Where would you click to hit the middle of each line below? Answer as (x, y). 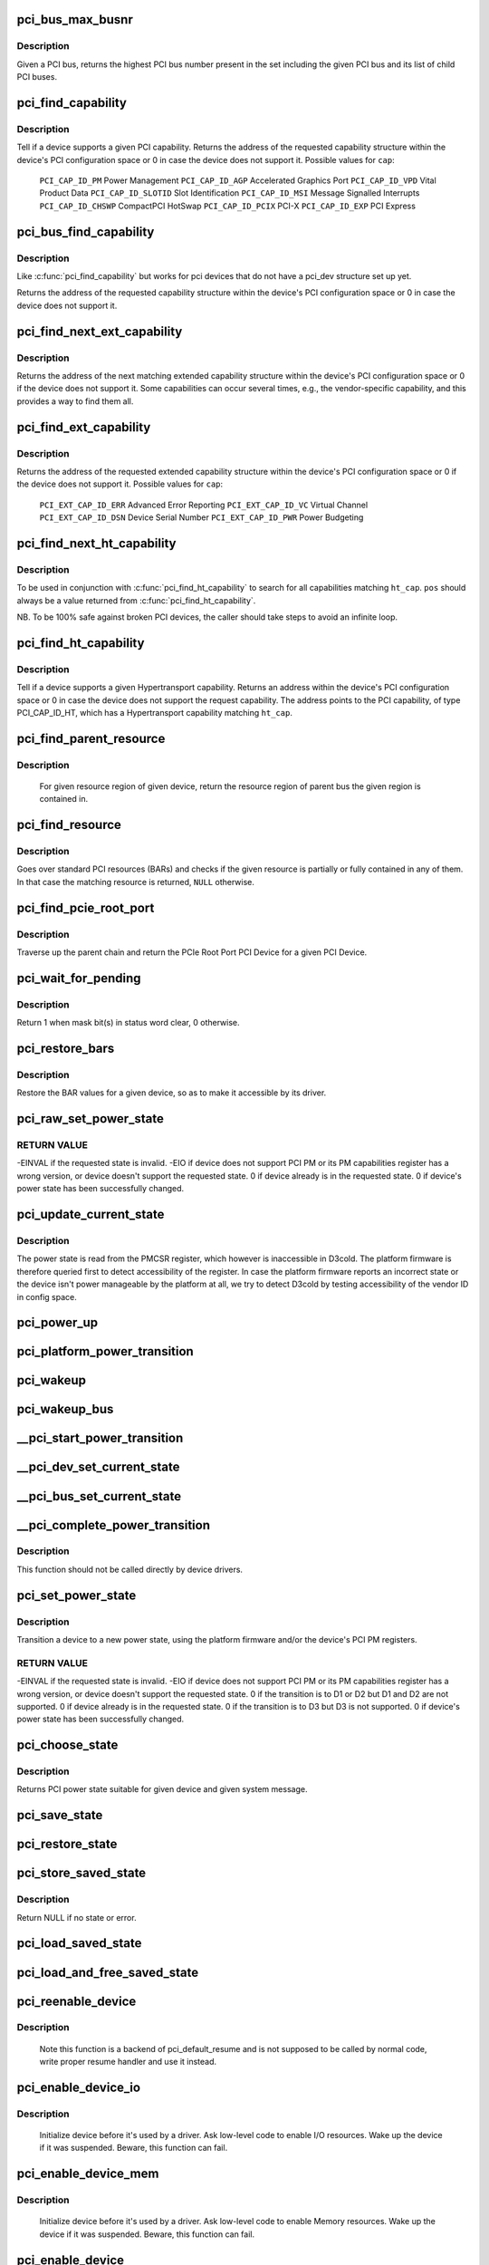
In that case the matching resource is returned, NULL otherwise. (136, 882)
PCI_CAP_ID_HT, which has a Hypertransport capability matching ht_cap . (155, 712)
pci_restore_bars (66, 1048)
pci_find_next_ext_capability (100, 331)
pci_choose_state (67, 1745)
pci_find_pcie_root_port (86, 907)
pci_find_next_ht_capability (96, 543)
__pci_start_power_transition (100, 1438)
